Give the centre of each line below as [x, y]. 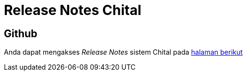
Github [21, 33]
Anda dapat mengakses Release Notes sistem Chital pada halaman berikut [123, 52]
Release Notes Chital [73, 10]
